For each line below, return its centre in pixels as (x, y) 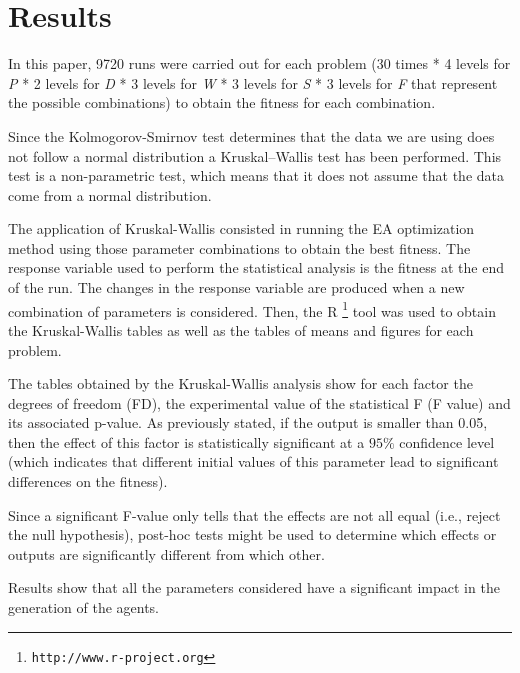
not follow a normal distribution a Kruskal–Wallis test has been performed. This (255, 155)
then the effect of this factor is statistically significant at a (186, 441)
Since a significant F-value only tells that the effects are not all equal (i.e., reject (254, 514)
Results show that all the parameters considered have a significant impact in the (254, 587)
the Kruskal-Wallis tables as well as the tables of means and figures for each (241, 329)
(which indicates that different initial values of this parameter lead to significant (253, 461)
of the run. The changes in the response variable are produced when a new (236, 287)
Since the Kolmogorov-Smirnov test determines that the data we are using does (251, 135)
